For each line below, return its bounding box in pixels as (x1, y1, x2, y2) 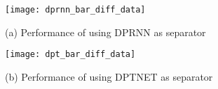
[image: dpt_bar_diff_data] (5, 49, 136, 60)
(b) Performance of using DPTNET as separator (5, 69, 213, 83)
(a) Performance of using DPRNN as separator (5, 24, 206, 39)
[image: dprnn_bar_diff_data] (5, 5, 146, 15)
